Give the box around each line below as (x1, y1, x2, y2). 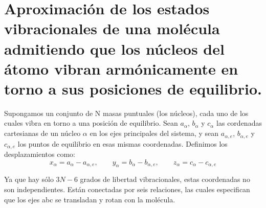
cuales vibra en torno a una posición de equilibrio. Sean (4, 118, 178, 128)
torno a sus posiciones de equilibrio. (4, 78, 262, 99)
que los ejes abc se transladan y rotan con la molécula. (4, 194, 175, 204)
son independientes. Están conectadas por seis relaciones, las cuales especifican (4, 183, 250, 194)
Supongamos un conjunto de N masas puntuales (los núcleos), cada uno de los (4, 107, 249, 118)
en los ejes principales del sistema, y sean (90, 128, 219, 138)
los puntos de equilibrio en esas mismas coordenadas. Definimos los (17, 138, 228, 149)
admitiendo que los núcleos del (4, 38, 225, 59)
